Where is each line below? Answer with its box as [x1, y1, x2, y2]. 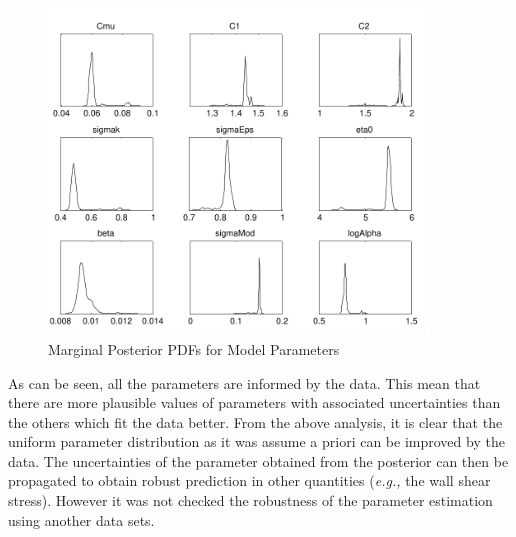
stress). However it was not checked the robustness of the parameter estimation [8, 490, 493, 511]
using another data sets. [8, 509, 155, 530]
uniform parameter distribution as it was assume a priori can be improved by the [8, 431, 505, 452]
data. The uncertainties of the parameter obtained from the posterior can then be [8, 450, 509, 471]
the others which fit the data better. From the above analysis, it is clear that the [8, 411, 503, 432]
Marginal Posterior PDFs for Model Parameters [48, 338, 340, 359]
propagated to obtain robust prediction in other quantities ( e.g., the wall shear [8, 470, 491, 491]
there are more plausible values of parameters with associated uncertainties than [8, 392, 501, 413]
